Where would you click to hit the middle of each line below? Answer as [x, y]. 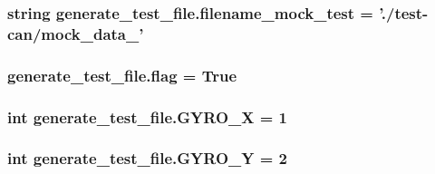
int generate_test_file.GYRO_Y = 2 [148, 158]
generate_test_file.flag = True [122, 75]
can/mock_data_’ [76, 33]
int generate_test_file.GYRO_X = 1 [148, 116]
